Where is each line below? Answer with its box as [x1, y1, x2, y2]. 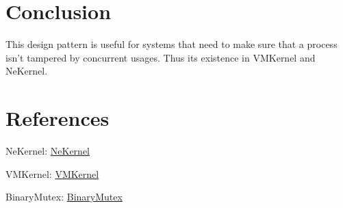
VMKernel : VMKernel [5, 166, 99, 181]
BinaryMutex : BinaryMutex [5, 190, 123, 204]
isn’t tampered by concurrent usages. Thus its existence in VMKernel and [5, 50, 316, 64]
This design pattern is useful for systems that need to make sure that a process [5, 37, 338, 51]
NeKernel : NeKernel [5, 144, 90, 158]
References [5, 104, 110, 132]
